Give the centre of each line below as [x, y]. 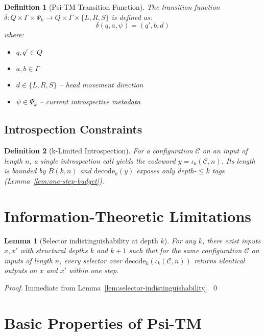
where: [14, 35]
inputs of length [28, 260]
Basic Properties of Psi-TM [103, 322]
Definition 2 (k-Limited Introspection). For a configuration [99, 151]
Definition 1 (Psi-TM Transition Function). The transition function [112, 7]
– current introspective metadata [90, 102]
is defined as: [132, 17]
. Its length [238, 160]
